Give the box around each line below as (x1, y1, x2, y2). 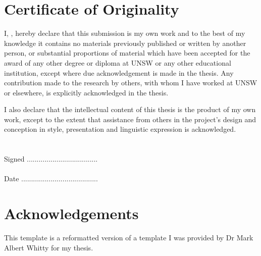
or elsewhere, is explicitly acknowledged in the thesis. (4, 87, 169, 97)
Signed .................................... (4, 153, 98, 164)
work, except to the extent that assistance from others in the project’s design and (4, 114, 256, 124)
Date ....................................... (4, 173, 98, 184)
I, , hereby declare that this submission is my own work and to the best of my (4, 28, 245, 38)
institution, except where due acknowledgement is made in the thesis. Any (4, 67, 234, 78)
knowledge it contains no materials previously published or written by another (4, 37, 246, 48)
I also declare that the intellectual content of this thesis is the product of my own (4, 104, 256, 115)
